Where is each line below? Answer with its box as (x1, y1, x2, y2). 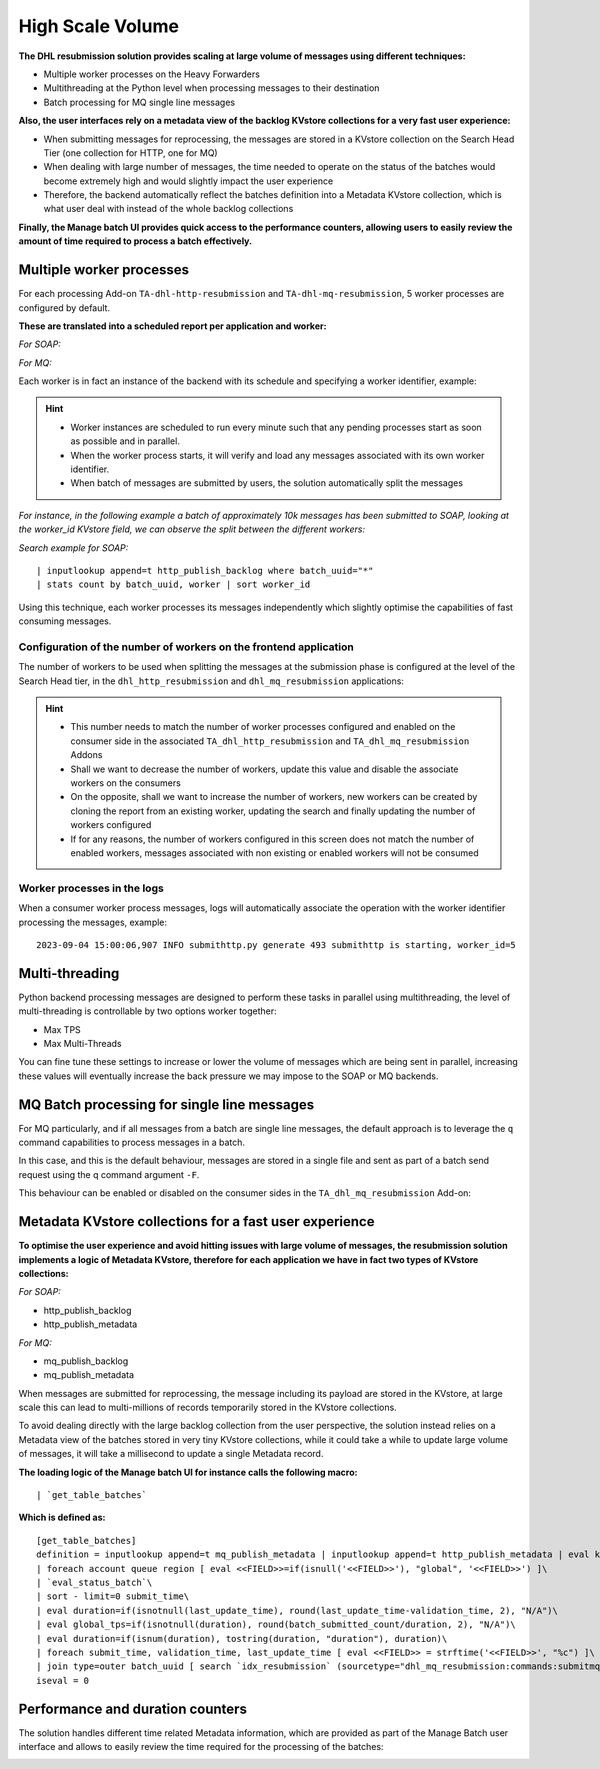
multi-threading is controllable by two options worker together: (18, 1005, 277, 1017)
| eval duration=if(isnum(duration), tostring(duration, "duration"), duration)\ (36, 1633, 448, 1644)
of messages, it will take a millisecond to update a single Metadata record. (18, 1448, 324, 1460)
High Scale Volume (18, 15, 180, 37)
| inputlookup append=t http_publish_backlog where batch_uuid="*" (36, 565, 374, 576)
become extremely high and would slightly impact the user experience (43, 175, 334, 187)
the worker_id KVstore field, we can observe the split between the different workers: (18, 523, 365, 535)
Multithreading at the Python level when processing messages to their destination (43, 82, 380, 94)
